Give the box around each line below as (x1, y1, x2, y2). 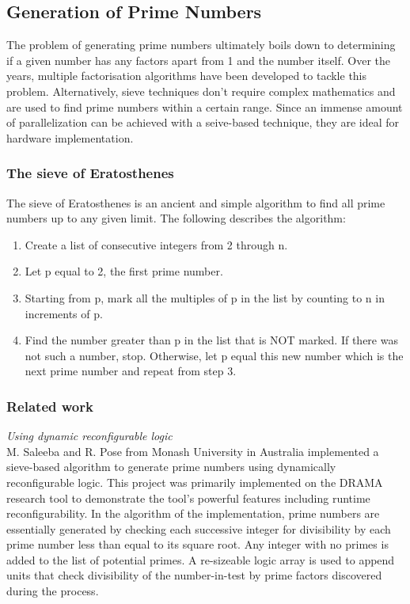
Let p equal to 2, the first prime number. (25, 263, 223, 279)
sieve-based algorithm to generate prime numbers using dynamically (6, 458, 336, 475)
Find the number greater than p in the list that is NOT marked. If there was (25, 332, 398, 348)
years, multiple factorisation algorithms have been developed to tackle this (6, 67, 367, 84)
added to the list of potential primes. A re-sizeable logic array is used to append (6, 551, 395, 568)
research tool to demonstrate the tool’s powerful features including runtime (6, 489, 370, 506)
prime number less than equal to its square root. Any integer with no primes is (6, 536, 389, 553)
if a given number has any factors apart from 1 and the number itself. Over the (6, 51, 391, 68)
